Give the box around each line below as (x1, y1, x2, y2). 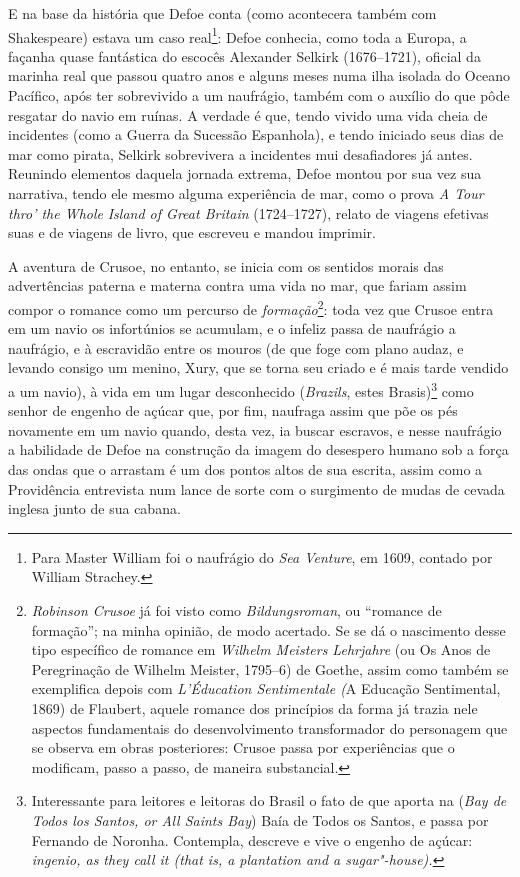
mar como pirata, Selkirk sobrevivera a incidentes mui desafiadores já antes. (8, 143, 473, 164)
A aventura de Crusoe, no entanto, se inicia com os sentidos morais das (8, 255, 444, 276)
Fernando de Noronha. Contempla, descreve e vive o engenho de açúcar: (31, 829, 473, 850)
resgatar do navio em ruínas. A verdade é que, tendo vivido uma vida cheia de (8, 104, 488, 125)
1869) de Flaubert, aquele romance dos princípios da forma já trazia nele (31, 697, 478, 718)
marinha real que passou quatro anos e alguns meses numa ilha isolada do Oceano (8, 65, 510, 86)
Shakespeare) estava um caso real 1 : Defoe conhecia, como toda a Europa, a (8, 23, 467, 47)
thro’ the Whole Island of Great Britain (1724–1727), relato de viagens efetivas (8, 202, 489, 223)
